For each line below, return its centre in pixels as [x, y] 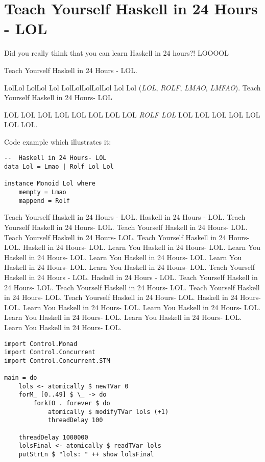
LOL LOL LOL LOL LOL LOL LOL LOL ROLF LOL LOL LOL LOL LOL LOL [132, 114]
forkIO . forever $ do [72, 403]
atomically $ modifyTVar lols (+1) [108, 412]
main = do [21, 378]
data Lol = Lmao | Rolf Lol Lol [59, 167]
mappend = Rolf [44, 201]
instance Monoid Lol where [50, 184]
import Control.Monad [41, 344]
